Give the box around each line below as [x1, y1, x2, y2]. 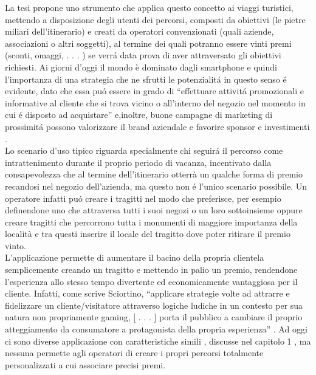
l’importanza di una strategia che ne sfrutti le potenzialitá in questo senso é [5, 72, 287, 85]
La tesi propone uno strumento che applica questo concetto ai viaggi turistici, [5, 1, 294, 13]
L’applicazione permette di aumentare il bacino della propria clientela [5, 251, 264, 264]
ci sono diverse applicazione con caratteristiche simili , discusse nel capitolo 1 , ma [5, 334, 311, 347]
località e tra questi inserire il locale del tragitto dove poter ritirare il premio [5, 227, 290, 240]
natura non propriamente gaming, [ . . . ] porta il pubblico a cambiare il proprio [5, 311, 303, 323]
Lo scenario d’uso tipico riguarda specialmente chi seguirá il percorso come [5, 144, 283, 157]
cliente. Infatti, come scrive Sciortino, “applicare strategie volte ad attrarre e [5, 287, 290, 300]
